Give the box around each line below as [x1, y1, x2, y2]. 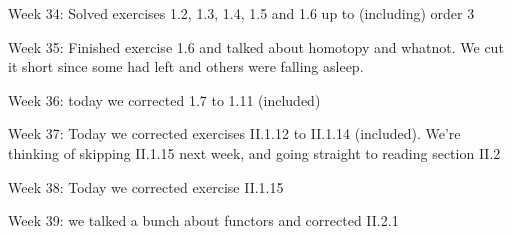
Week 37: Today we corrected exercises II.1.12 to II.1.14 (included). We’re [8, 123, 461, 144]
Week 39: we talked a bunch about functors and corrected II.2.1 [8, 210, 399, 231]
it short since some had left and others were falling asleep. [8, 56, 364, 77]
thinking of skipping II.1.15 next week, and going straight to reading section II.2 [8, 142, 501, 163]
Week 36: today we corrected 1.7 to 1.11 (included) [8, 89, 321, 110]
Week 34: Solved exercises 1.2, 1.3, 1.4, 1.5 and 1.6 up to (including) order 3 [8, 3, 475, 23]
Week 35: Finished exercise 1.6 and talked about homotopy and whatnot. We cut [8, 36, 504, 57]
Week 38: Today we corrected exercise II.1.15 [8, 176, 284, 197]
